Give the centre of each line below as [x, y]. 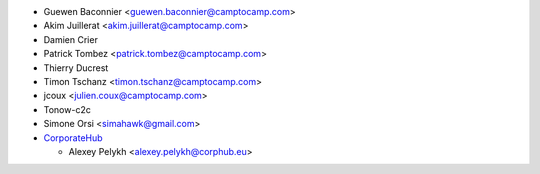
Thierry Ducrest [76, 67]
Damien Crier [71, 39]
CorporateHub [73, 137]
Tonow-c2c [67, 109]
